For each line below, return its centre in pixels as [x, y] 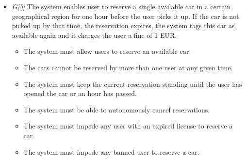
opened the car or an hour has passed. [80, 93]
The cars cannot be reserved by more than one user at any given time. [128, 67]
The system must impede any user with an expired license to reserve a [128, 126]
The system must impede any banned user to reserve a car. [111, 152]
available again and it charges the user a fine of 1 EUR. [94, 35]
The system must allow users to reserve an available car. [107, 51]
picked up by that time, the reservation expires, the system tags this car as [123, 25]
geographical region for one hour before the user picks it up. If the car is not [125, 16]
